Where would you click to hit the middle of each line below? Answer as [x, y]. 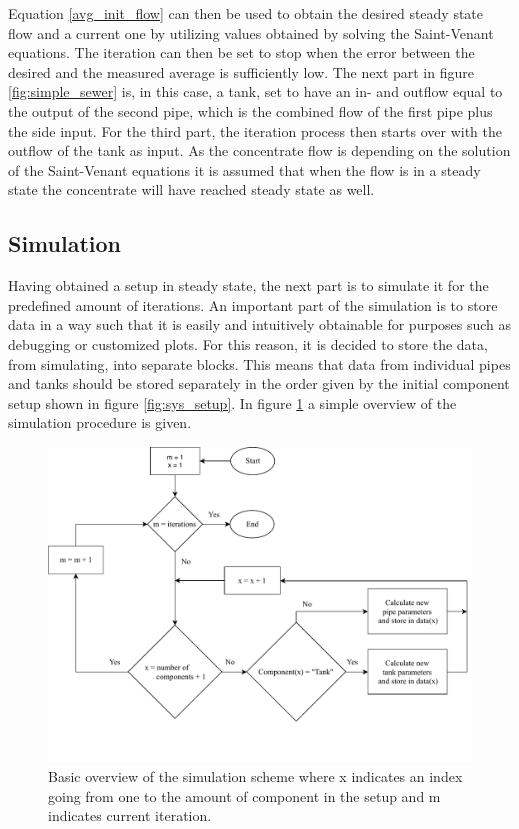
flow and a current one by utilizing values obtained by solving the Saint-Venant [251, 32]
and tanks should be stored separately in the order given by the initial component [259, 383]
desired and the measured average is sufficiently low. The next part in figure [241, 71]
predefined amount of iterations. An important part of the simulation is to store [253, 304]
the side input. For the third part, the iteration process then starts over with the [255, 130]
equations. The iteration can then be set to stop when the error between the [241, 52]
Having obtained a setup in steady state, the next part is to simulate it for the [248, 285]
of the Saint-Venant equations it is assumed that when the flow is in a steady [244, 169]
